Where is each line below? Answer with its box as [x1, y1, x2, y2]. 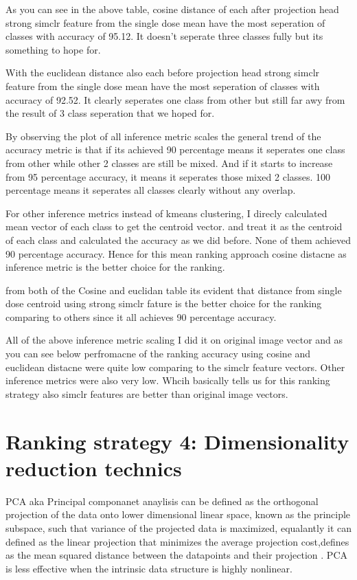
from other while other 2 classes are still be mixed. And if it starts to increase [5, 155, 333, 170]
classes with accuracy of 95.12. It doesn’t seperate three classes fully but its [5, 29, 323, 43]
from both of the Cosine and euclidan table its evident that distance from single [5, 282, 342, 297]
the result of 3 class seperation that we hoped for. [5, 106, 215, 120]
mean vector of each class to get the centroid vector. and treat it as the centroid [5, 219, 343, 234]
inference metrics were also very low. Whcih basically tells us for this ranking [5, 373, 330, 388]
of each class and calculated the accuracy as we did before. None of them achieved [5, 232, 352, 247]
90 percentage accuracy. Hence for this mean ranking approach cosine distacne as [5, 246, 347, 260]
